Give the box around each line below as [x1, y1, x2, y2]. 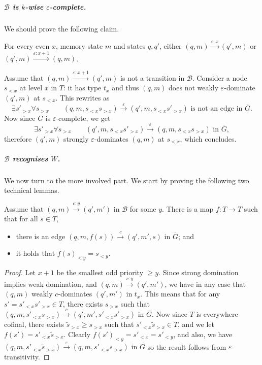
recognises [12, 153, 48, 163]
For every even [4, 40, 50, 51]
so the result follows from [147, 341, 226, 352]
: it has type [63, 82, 102, 93]
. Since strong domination [158, 267, 239, 278]
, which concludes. [180, 133, 237, 144]
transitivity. [4, 351, 40, 362]
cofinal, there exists [4, 319, 64, 329]
